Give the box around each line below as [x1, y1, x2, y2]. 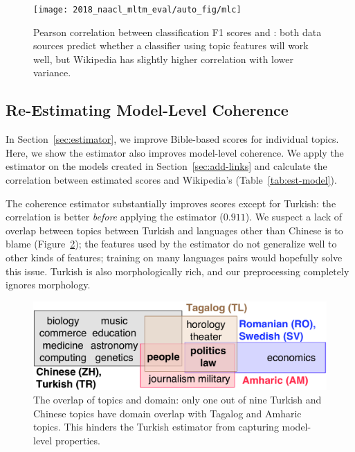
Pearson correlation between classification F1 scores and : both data [33, 24, 322, 39]
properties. [55, 433, 100, 448]
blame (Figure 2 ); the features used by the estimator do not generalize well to [6, 236, 337, 251]
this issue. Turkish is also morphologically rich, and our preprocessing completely [6, 263, 349, 278]
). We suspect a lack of [245, 209, 343, 224]
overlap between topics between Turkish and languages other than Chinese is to [6, 223, 343, 237]
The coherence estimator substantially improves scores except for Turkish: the [6, 195, 336, 210]
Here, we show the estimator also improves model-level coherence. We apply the [6, 145, 344, 159]
